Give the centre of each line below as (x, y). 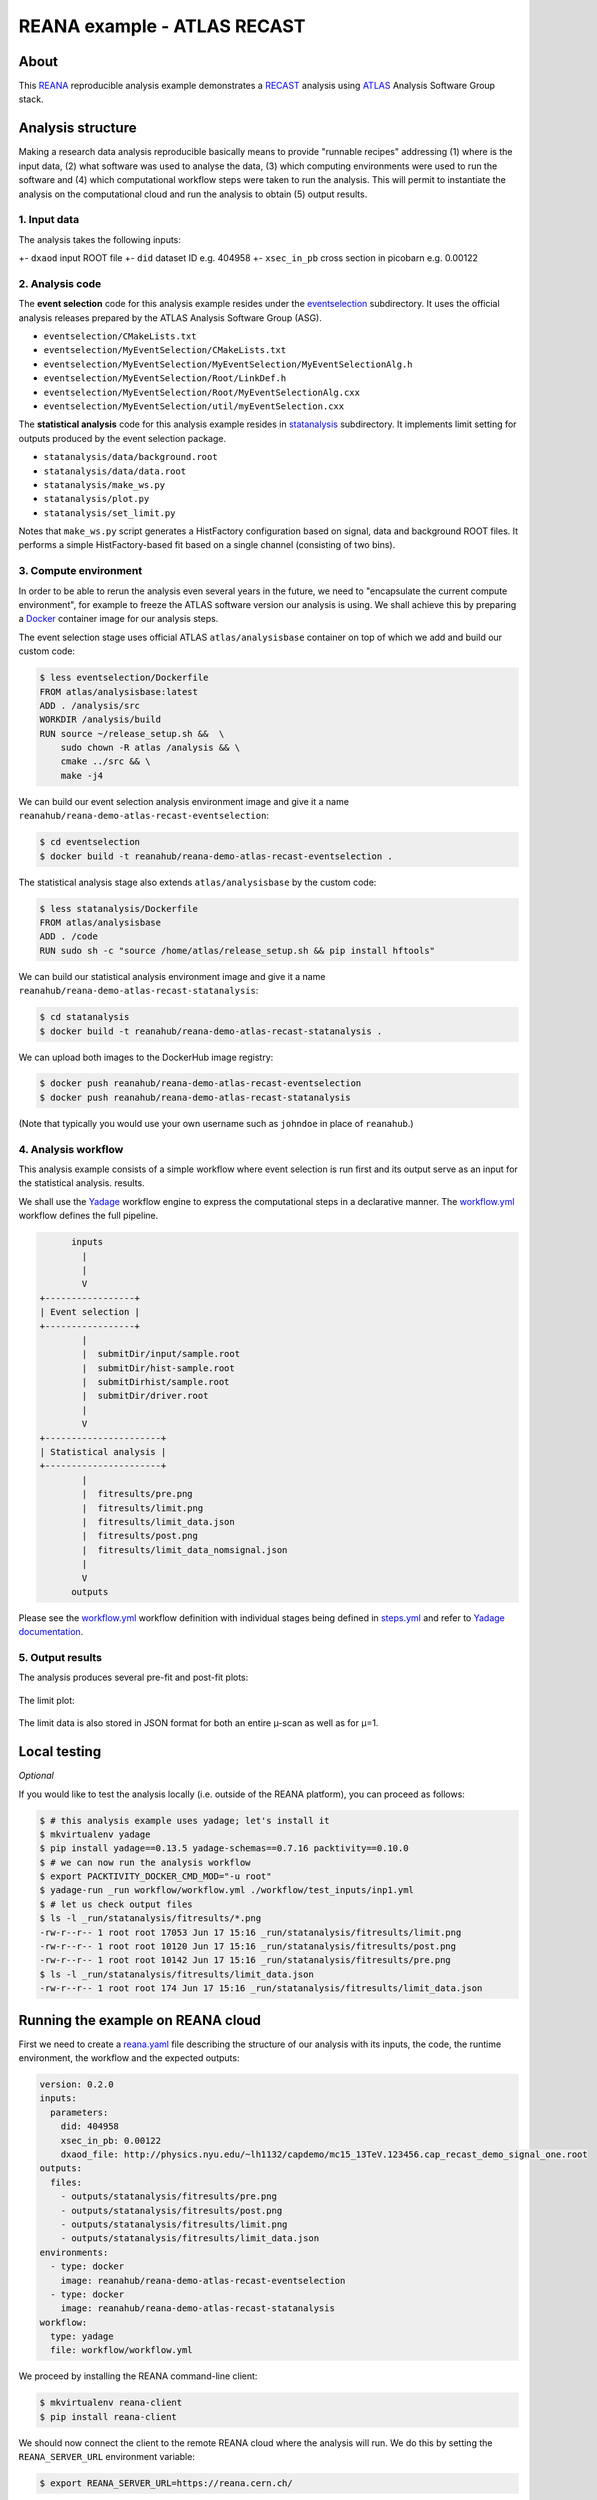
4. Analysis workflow (71, 1149)
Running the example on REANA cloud (140, 2020)
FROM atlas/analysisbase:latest (119, 691)
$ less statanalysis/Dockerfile (119, 908)
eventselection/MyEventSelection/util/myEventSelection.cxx (194, 406)
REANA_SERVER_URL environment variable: (106, 2457)
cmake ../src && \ (105, 761)
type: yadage (82, 2336)
